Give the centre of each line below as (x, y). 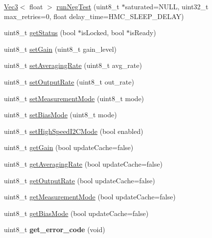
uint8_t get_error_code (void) (55, 229)
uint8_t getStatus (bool (40, 32)
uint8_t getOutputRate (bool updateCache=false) (80, 180)
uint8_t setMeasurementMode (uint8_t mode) (74, 98)
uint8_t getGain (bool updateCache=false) (69, 147)
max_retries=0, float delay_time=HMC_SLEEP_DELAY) (94, 16)
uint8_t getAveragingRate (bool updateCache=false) (83, 163)
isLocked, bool (103, 32)
